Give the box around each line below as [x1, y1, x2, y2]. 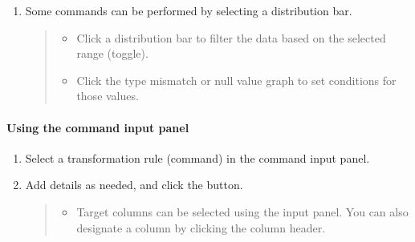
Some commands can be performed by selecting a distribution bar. [25, 2, 352, 18]
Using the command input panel [6, 119, 189, 135]
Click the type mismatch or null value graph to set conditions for [76, 71, 397, 88]
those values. [76, 87, 139, 104]
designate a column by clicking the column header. [76, 219, 326, 236]
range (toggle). [76, 45, 149, 62]
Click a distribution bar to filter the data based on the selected [76, 29, 386, 46]
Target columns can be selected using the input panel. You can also [76, 203, 409, 220]
